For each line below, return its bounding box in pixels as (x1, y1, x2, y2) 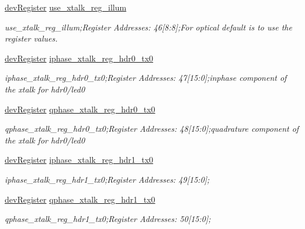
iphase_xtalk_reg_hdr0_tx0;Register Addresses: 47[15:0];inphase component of (5, 71, 287, 84)
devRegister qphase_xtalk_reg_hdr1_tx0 (5, 193, 155, 205)
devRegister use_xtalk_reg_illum (5, 1, 127, 13)
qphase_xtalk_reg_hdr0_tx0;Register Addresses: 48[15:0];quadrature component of (5, 122, 299, 135)
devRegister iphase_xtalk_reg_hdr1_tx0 (5, 153, 154, 166)
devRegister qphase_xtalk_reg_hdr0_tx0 (5, 102, 155, 115)
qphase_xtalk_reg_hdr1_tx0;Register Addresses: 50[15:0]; (5, 213, 211, 225)
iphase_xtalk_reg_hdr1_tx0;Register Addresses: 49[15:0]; (5, 173, 210, 185)
